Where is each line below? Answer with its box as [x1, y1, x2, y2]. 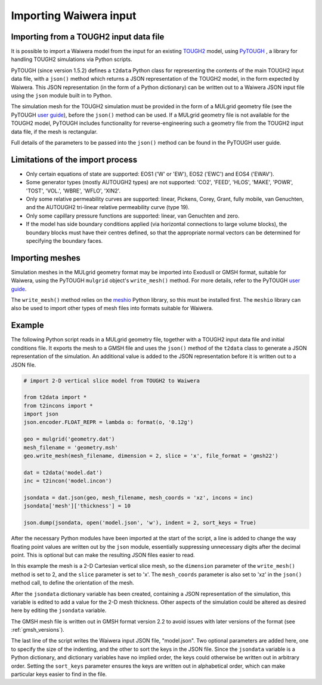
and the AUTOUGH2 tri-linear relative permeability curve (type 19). [26, 204, 190, 211]
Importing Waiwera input [11, 9, 137, 22]
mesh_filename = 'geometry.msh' [23, 444, 119, 451]
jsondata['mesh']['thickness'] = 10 [23, 503, 131, 509]
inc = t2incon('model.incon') [23, 478, 112, 484]
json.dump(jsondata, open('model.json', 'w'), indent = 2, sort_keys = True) [23, 519, 256, 526]
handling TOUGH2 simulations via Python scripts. [11, 56, 132, 63]
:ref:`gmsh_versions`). [11, 626, 65, 634]
